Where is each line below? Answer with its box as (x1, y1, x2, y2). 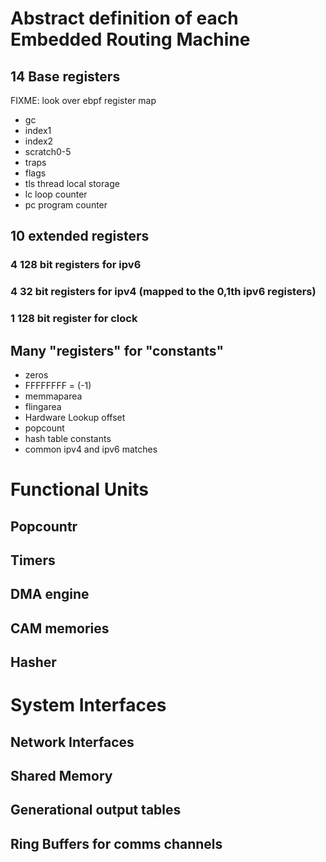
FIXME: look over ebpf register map (10, 95, 157, 106)
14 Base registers (10, 68, 121, 85)
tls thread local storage (24, 178, 120, 189)
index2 (24, 135, 54, 147)
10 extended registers (10, 228, 150, 245)
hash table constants (24, 432, 112, 444)
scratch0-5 (24, 146, 72, 157)
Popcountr (10, 518, 78, 535)
